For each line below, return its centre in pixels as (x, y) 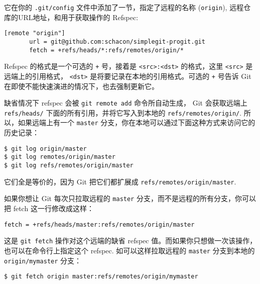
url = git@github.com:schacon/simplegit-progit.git (117, 41)
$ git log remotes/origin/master (60, 157)
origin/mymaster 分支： (43, 260)
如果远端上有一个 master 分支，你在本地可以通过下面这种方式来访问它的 (137, 122)
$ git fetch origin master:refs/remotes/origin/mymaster (101, 277)
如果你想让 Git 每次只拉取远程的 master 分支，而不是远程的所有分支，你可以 (130, 198)
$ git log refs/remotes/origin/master (69, 165)
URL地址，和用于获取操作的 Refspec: (78, 17)
